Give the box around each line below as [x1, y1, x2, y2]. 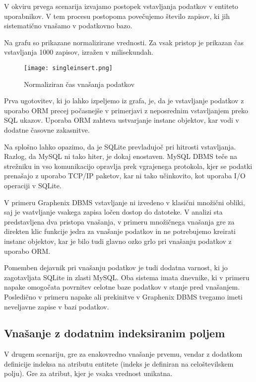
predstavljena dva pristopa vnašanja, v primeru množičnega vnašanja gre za [4, 216, 235, 227]
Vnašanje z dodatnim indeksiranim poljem [4, 325, 225, 341]
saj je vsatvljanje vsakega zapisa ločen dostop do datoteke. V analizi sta [4, 207, 223, 217]
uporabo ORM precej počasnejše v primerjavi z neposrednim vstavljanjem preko [4, 105, 248, 115]
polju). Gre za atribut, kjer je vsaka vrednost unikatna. [4, 368, 173, 379]
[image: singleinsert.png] [24, 64, 113, 72]
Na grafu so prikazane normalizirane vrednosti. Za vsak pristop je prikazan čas [4, 37, 244, 47]
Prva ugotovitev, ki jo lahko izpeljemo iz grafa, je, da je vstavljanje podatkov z [4, 95, 244, 106]
